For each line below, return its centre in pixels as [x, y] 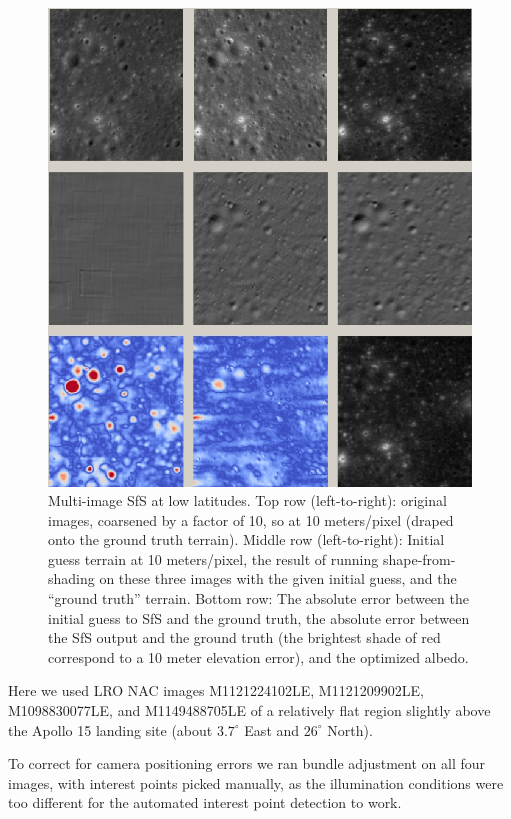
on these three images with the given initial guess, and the [278, 578]
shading [71, 578]
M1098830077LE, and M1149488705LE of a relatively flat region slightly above [249, 710]
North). [350, 729]
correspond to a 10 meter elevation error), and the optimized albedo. [258, 656]
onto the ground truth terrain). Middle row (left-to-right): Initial [246, 539]
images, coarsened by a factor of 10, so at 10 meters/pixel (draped [251, 519]
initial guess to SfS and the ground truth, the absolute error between [259, 617]
